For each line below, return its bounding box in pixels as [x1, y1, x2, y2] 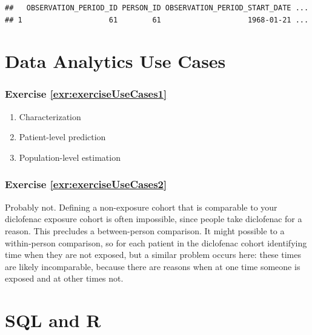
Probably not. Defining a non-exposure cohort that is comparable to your [5, 200, 277, 213]
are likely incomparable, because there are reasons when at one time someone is [5, 260, 300, 272]
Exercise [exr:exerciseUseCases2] [5, 177, 167, 192]
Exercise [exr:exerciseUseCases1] [5, 86, 167, 101]
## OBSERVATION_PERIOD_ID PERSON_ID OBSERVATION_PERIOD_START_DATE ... [5, 4, 309, 12]
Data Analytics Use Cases [5, 49, 226, 73]
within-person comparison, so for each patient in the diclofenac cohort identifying [5, 236, 307, 249]
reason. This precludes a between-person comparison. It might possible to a [5, 224, 285, 237]
